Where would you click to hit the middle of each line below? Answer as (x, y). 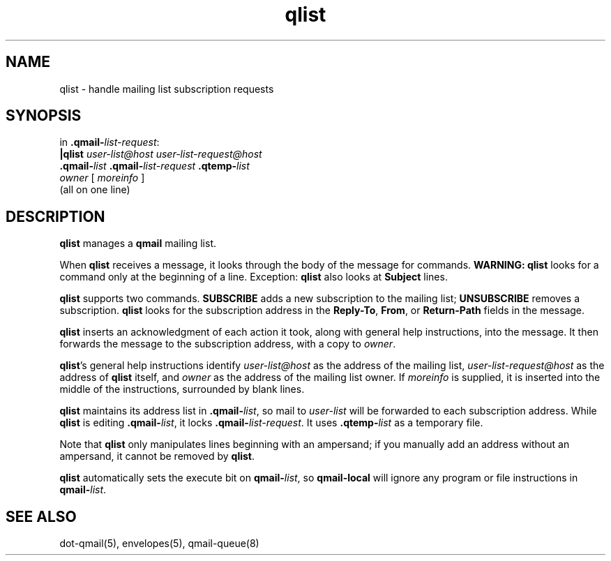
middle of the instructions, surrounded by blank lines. (182, 389)
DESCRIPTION (55, 216)
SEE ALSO (41, 516)
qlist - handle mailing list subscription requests (167, 89)
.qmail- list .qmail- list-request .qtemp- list (154, 166)
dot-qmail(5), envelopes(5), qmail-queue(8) (159, 544)
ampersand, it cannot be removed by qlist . (157, 456)
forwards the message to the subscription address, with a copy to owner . (228, 344)
